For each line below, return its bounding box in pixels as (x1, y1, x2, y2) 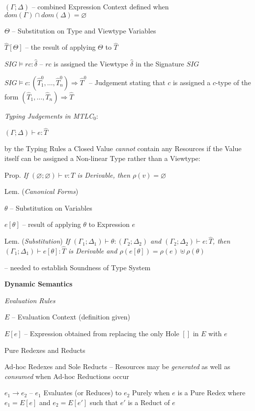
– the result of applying (25, 42, 96, 52)
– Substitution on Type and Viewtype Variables (12, 25, 156, 35)
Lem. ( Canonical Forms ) (4, 186, 79, 196)
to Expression (88, 219, 130, 229)
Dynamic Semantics (4, 279, 73, 289)
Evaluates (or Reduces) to (43, 387, 122, 398)
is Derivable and (68, 246, 117, 255)
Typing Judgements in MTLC (4, 110, 94, 121)
